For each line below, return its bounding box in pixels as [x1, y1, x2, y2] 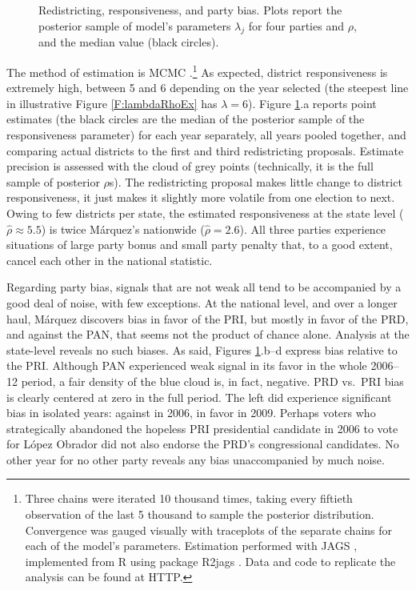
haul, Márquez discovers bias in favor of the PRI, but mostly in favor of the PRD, [6, 310, 409, 327]
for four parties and [248, 17, 344, 34]
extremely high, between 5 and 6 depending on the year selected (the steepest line [6, 79, 409, 96]
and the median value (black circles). [38, 34, 219, 50]
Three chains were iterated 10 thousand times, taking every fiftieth [25, 490, 353, 507]
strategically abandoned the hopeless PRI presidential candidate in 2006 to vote [6, 419, 398, 436]
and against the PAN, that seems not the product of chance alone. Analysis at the [6, 326, 410, 343]
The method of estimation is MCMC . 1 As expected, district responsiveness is [6, 61, 388, 80]
